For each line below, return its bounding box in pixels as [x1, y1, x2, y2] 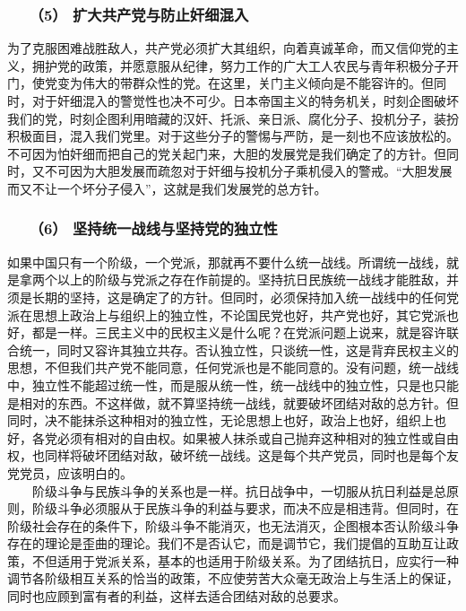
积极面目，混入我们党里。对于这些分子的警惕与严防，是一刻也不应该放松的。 [7, 127, 459, 145]
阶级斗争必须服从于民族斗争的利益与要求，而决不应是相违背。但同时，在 [31, 499, 459, 518]
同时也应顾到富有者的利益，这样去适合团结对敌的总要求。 [7, 587, 346, 606]
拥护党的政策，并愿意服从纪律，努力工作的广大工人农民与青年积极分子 [31, 56, 446, 74]
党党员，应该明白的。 [7, 463, 133, 482]
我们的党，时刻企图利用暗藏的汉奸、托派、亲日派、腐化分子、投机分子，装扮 [7, 109, 459, 127]
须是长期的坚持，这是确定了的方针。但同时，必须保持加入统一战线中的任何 [7, 287, 446, 306]
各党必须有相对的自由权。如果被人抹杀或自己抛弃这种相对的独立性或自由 [31, 428, 459, 447]
